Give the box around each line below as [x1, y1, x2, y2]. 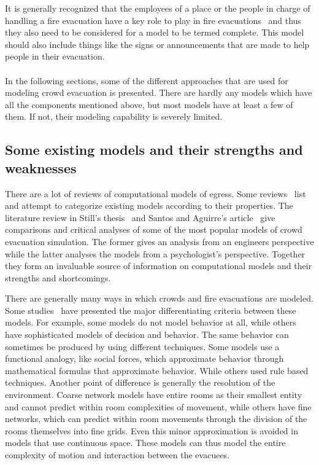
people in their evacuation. [5, 50, 105, 63]
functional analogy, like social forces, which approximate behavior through [5, 352, 284, 365]
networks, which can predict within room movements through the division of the [5, 412, 307, 425]
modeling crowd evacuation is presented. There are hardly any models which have [5, 86, 312, 99]
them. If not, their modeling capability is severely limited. [5, 110, 223, 123]
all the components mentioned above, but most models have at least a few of [5, 98, 293, 111]
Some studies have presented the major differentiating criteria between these [5, 303, 296, 316]
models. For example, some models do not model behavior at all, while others [5, 316, 296, 329]
